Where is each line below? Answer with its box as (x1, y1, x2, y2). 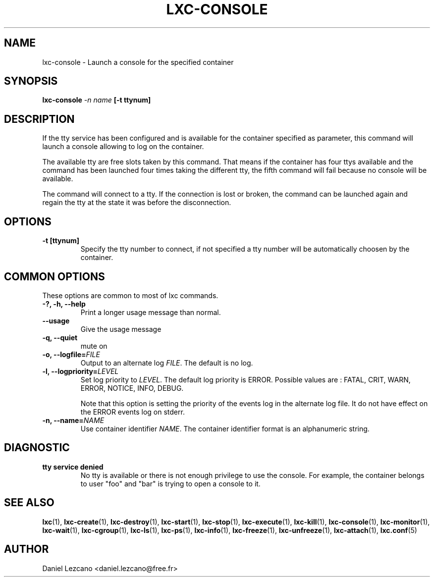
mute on (80, 341, 108, 350)
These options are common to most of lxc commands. (42, 291, 218, 300)
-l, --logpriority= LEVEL (42, 367, 119, 375)
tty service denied (42, 462, 104, 471)
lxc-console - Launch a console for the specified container (42, 57, 234, 66)
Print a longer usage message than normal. (80, 308, 221, 317)
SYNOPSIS (4, 75, 58, 88)
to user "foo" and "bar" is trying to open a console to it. (80, 479, 261, 488)
